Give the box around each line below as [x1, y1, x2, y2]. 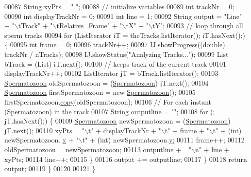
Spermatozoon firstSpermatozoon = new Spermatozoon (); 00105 [4, 87, 196, 97]
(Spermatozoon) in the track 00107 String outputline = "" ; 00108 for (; [4, 106, 215, 116]
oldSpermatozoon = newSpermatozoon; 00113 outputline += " [4, 144, 191, 154]
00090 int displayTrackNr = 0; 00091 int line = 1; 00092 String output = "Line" [4, 11, 242, 21]
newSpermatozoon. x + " [4, 135, 79, 145]
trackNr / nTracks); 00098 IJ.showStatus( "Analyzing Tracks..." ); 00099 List [4, 49, 229, 59]
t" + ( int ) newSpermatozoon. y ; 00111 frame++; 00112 [82, 135, 245, 145]
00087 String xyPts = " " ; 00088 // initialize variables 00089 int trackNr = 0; [4, 1, 234, 11]
